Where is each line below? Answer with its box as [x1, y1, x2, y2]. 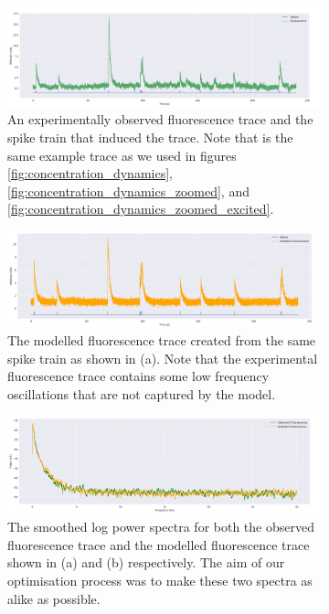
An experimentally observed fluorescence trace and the [7, 110, 313, 129]
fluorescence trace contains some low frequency [7, 366, 270, 386]
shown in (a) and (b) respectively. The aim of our [7, 553, 285, 572]
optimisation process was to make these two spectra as [7, 570, 313, 589]
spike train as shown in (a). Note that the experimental [7, 348, 318, 367]
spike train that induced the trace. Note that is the [7, 128, 293, 147]
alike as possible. [7, 588, 101, 608]
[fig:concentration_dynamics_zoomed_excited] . [7, 199, 274, 218]
